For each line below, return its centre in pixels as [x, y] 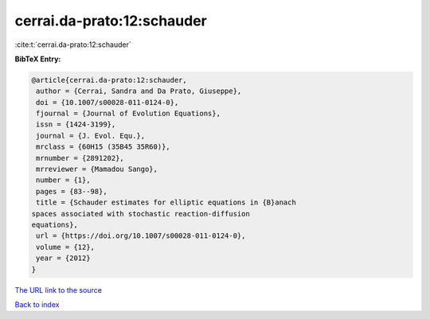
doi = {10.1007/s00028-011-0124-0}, [107, 102]
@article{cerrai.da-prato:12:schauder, [109, 80]
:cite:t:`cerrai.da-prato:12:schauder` [73, 45]
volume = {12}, [66, 247]
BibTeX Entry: [38, 59]
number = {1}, [63, 180]
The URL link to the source [59, 290]
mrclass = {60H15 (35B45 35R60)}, [103, 147]
